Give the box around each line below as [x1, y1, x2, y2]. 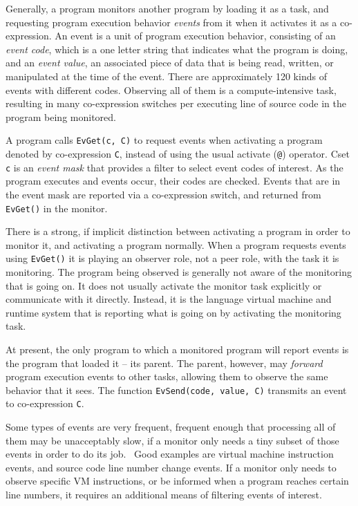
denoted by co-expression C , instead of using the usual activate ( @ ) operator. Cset [6, 147, 350, 160]
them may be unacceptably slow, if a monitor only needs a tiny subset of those [6, 433, 339, 447]
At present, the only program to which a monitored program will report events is [6, 341, 349, 356]
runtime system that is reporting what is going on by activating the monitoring [6, 305, 341, 319]
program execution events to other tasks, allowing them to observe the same [6, 369, 328, 384]
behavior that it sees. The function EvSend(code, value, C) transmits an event [6, 382, 347, 397]
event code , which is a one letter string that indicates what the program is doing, [6, 41, 348, 56]
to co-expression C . [6, 396, 84, 411]
